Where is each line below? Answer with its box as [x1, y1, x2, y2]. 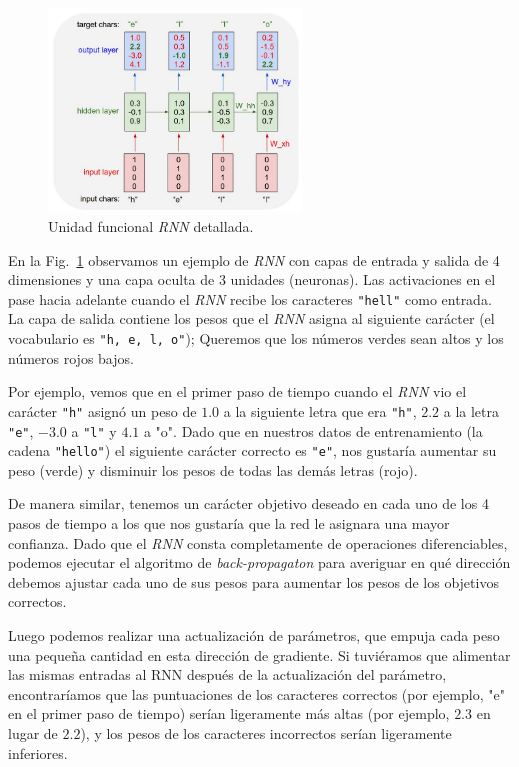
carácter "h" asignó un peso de [8, 400, 197, 421]
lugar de [8, 722, 58, 743]
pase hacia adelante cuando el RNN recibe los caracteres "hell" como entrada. [8, 288, 492, 309]
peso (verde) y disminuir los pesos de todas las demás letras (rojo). [8, 459, 418, 480]
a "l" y [71, 420, 117, 441]
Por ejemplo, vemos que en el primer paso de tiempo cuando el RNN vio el [8, 381, 467, 402]
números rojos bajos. [8, 347, 134, 368]
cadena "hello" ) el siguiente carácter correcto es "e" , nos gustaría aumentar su [8, 440, 497, 461]
